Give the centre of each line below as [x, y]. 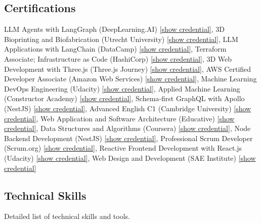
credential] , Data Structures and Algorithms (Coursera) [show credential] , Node [127, 128]
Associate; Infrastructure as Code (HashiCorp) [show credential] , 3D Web [118, 58]
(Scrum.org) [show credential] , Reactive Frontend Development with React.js [123, 148]
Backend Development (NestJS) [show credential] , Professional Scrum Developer [128, 138]
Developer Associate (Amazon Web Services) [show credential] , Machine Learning [130, 79]
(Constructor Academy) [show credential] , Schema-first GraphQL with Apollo [124, 98]
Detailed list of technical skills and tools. [67, 216]
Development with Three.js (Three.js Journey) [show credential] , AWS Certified [128, 69]
